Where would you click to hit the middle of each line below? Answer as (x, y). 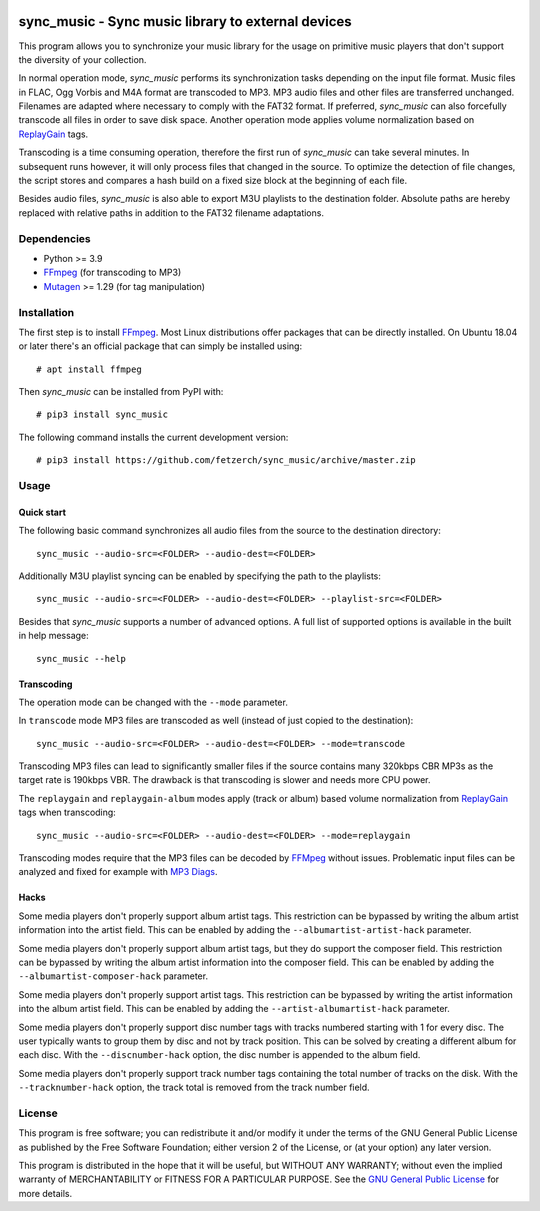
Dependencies (55, 238)
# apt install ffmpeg (89, 369)
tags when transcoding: (67, 812)
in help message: (53, 636)
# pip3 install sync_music (102, 414)
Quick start (42, 512)
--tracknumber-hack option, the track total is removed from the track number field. (194, 1087)
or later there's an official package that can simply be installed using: (160, 346)
